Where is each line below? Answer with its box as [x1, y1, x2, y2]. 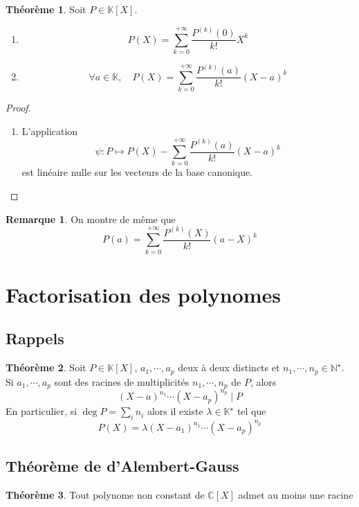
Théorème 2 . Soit [6, 360, 86, 375]
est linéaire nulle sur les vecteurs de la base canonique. [21, 165, 253, 179]
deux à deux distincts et [178, 360, 280, 375]
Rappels [6, 328, 64, 349]
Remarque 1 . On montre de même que [6, 211, 176, 226]
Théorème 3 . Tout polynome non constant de [6, 487, 205, 501]
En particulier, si [6, 404, 77, 418]
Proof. [6, 100, 31, 115]
